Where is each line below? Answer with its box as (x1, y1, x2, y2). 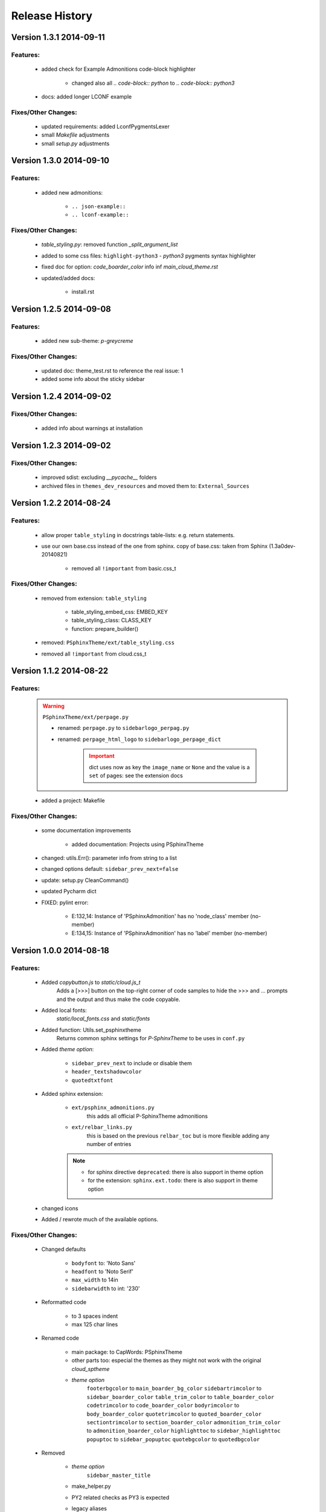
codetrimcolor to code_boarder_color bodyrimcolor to (86, 1402, 240, 1409)
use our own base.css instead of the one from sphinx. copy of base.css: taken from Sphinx (41, 542, 268, 550)
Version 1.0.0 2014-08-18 (11, 945, 110, 956)
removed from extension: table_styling (41, 595, 147, 602)
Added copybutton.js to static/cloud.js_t (41, 979, 141, 986)
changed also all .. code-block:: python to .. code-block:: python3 (71, 79, 235, 86)
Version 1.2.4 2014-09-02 (11, 391, 112, 402)
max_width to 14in (71, 1276, 118, 1283)
